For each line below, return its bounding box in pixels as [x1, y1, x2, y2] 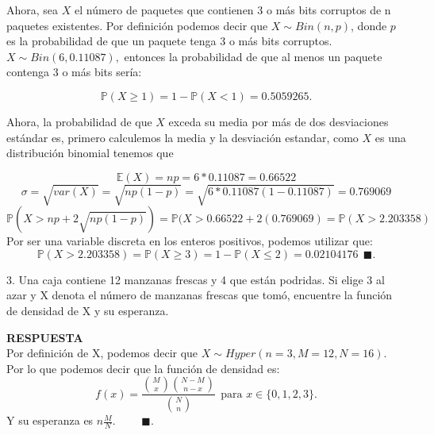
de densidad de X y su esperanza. [6, 302, 169, 319]
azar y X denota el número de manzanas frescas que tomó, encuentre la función [6, 287, 393, 303]
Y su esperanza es [6, 412, 94, 429]
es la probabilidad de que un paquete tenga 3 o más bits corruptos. [6, 33, 332, 49]
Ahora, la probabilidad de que [6, 113, 152, 129]
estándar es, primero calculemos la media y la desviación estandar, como [6, 129, 359, 145]
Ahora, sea [6, 2, 59, 17]
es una [374, 129, 406, 145]
